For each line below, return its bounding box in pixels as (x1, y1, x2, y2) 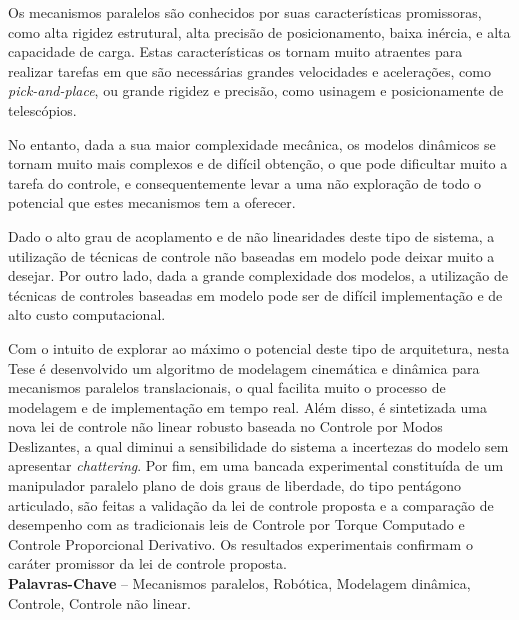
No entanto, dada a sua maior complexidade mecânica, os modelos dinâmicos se (8, 133, 496, 154)
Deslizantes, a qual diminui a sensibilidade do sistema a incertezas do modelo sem (8, 435, 509, 456)
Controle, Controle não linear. (8, 592, 191, 613)
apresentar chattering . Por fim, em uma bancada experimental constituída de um (8, 455, 504, 476)
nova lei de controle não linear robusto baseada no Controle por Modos (8, 416, 443, 437)
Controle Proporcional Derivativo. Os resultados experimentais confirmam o (8, 533, 473, 554)
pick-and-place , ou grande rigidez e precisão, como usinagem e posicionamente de (8, 80, 504, 101)
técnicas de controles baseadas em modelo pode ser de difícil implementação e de (8, 284, 503, 305)
